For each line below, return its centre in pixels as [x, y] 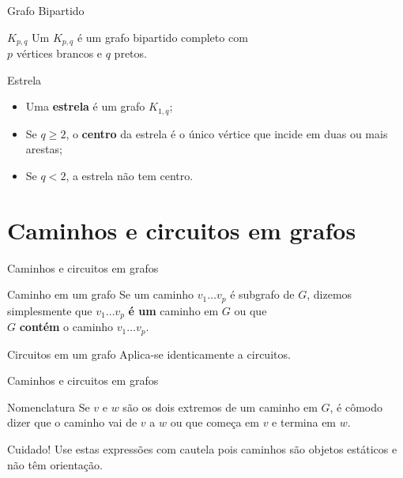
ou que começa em [215, 422]
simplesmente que [50, 310]
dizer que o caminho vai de [72, 422]
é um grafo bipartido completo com [162, 37]
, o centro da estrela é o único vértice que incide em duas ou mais [227, 133]
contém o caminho [66, 327]
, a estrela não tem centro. [130, 175]
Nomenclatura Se [49, 406]
